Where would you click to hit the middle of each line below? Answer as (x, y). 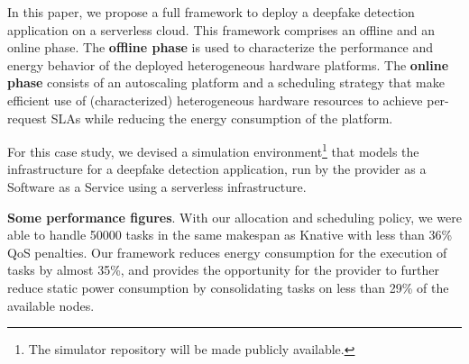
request (28, 118)
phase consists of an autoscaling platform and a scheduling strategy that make (226, 82)
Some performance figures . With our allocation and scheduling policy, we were (234, 217)
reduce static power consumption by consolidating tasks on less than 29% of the (228, 287)
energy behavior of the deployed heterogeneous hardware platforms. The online (228, 64)
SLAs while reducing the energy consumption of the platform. (222, 118)
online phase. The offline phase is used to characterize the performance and (221, 47)
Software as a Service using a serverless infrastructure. (157, 187)
